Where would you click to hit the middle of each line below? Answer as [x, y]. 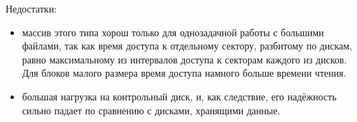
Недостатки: [31, 8]
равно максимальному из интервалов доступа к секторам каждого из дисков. [184, 59]
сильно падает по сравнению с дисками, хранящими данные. [151, 110]
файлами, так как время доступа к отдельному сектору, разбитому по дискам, [187, 46]
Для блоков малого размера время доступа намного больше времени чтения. [184, 73]
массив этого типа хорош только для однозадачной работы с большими [173, 32]
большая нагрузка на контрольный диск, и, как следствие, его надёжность [179, 96]
